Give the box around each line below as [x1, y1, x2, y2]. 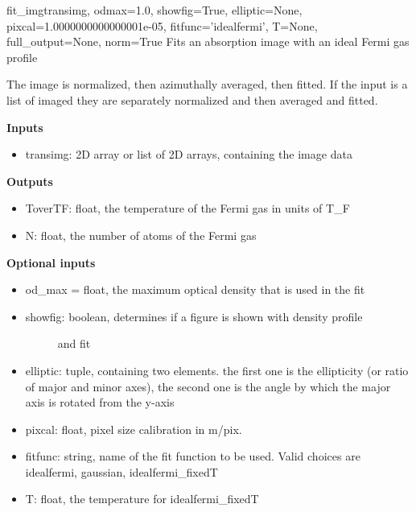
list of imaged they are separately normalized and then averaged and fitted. [6, 91, 378, 108]
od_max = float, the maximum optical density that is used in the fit [25, 281, 365, 298]
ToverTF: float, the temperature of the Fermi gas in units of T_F [25, 200, 350, 217]
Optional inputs [6, 254, 96, 270]
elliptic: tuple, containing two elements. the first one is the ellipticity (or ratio [25, 361, 409, 378]
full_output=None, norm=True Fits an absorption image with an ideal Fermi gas [6, 33, 410, 50]
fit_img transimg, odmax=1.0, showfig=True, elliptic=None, [6, 2, 303, 18]
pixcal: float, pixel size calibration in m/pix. [25, 420, 242, 437]
